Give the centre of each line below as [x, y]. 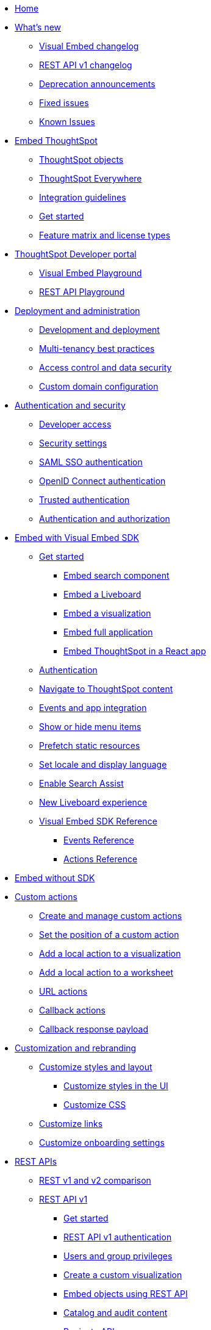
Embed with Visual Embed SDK [77, 538]
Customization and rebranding [76, 1048]
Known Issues [67, 122]
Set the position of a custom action [109, 935]
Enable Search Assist [81, 783]
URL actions [63, 991]
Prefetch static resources [90, 745]
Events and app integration [93, 708]
